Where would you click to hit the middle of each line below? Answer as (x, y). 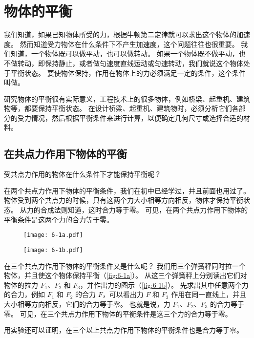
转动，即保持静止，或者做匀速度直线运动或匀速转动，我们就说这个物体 (130, 63)
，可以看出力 (123, 294)
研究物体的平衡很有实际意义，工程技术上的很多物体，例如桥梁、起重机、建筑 (127, 98)
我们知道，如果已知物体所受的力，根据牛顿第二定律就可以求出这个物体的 (120, 34)
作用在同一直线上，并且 (209, 294)
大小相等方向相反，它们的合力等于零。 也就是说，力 (87, 304)
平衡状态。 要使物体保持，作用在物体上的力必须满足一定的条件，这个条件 (128, 73)
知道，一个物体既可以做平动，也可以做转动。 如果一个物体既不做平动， (125, 53)
